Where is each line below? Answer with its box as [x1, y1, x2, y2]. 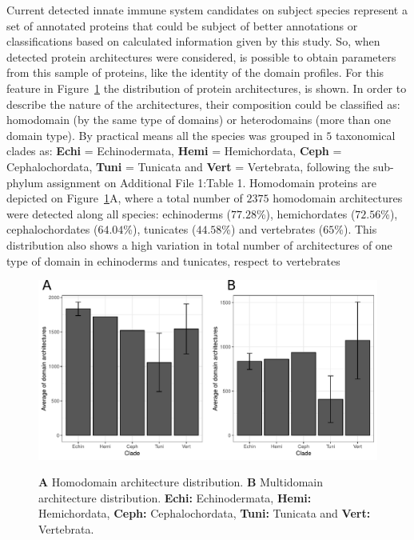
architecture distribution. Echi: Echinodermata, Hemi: [38, 489, 312, 506]
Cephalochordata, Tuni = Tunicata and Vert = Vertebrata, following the [6, 158, 370, 174]
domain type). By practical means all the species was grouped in [6, 126, 323, 143]
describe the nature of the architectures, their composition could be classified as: [6, 95, 400, 112]
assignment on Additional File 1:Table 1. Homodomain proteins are [46, 174, 376, 190]
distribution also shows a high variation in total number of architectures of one [6, 236, 392, 253]
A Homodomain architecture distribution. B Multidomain [38, 474, 323, 490]
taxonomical [336, 126, 396, 143]
